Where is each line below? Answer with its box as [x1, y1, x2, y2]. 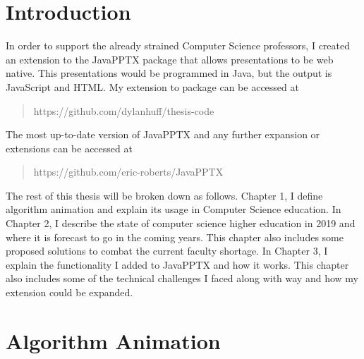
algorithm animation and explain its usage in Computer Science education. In [6, 202, 341, 217]
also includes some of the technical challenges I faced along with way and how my [6, 271, 358, 286]
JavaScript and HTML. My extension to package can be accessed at [6, 79, 299, 94]
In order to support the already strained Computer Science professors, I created [6, 38, 351, 53]
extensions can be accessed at [6, 140, 133, 155]
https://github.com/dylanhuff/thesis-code [33, 103, 214, 118]
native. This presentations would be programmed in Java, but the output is [6, 66, 332, 80]
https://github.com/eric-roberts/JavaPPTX [33, 164, 224, 179]
